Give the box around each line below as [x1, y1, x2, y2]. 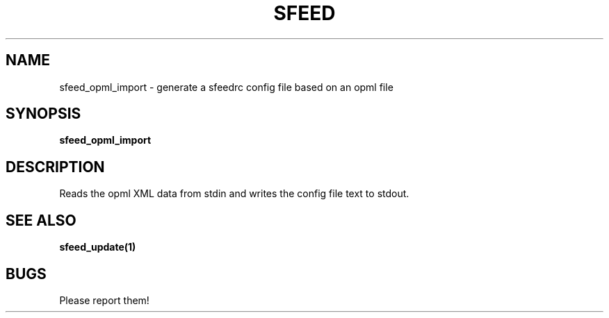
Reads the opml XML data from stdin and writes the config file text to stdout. [59, 187, 409, 200]
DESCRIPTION [6, 158, 105, 176]
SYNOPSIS [6, 105, 81, 123]
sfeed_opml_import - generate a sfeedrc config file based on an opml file [59, 81, 393, 93]
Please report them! [59, 294, 149, 306]
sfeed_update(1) [59, 241, 136, 253]
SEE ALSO [6, 211, 76, 229]
